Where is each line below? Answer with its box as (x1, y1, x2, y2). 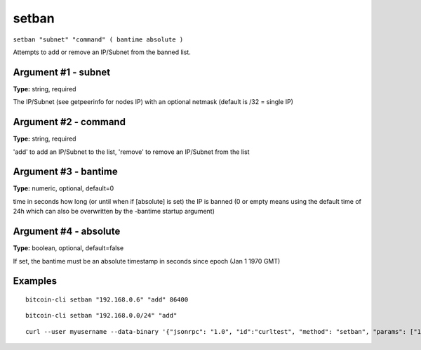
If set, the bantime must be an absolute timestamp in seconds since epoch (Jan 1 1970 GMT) (13, 257, 281, 265)
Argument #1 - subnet (13, 66, 111, 78)
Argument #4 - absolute (13, 226, 121, 238)
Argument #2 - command (13, 116, 126, 128)
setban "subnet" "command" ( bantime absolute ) (13, 35, 184, 44)
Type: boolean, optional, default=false (13, 244, 124, 252)
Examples (13, 275, 58, 287)
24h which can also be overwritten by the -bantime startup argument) (13, 207, 215, 216)
